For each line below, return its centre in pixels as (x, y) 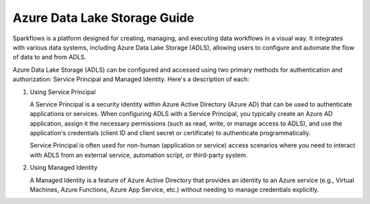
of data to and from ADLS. (50, 57)
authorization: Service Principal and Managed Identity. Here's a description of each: (131, 79)
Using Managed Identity (64, 168)
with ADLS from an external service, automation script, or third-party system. (139, 155)
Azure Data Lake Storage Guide (103, 18)
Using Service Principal (63, 91)
